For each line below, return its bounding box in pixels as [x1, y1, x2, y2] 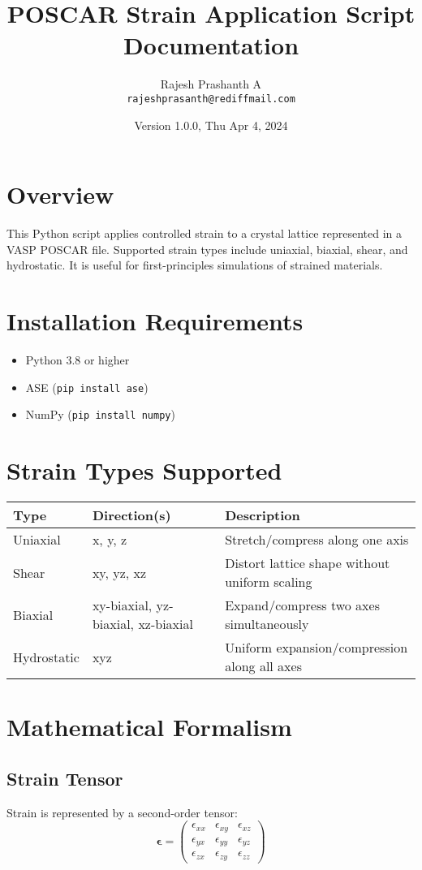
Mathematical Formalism [6, 710, 292, 743]
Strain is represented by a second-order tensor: [6, 803, 238, 820]
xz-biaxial [138, 614, 193, 634]
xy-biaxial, [92, 596, 153, 615]
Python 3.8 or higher [25, 351, 130, 368]
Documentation [123, 28, 299, 62]
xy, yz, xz [92, 562, 147, 582]
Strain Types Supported [6, 454, 282, 487]
